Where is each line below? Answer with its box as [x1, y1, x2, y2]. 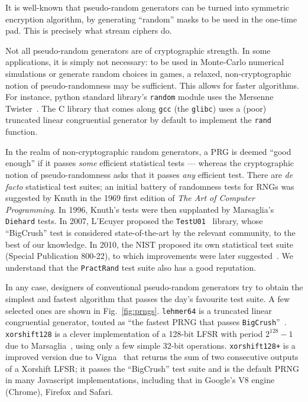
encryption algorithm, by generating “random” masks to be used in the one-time [5, 12, 297, 25]
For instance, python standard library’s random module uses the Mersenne [5, 90, 274, 103]
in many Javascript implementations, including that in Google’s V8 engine [5, 374, 275, 386]
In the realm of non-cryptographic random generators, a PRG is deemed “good [5, 145, 291, 157]
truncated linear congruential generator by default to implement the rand [5, 114, 272, 126]
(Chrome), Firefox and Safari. [5, 385, 113, 397]
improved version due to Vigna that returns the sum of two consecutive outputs [5, 351, 299, 363]
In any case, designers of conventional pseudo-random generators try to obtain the [5, 281, 303, 293]
